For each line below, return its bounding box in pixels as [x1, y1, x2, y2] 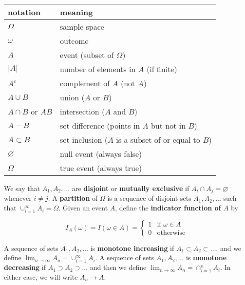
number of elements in [60, 63, 136, 75]
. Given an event [58, 203, 108, 213]
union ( [60, 92, 85, 103]
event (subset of [60, 49, 114, 60]
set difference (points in [60, 120, 140, 131]
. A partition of [48, 193, 98, 203]
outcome [60, 35, 89, 46]
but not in [151, 120, 186, 131]
